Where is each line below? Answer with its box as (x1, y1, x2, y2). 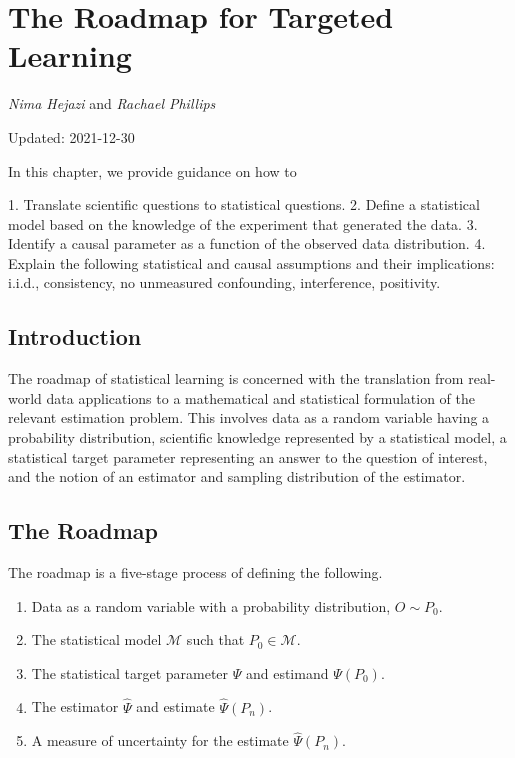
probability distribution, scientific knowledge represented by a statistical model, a (8, 427, 507, 448)
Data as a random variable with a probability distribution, (31, 595, 391, 616)
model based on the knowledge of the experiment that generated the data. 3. (8, 213, 478, 234)
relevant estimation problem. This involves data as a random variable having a (8, 407, 490, 428)
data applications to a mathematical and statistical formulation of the (46, 387, 475, 408)
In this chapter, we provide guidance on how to (8, 160, 297, 181)
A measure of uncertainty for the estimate (31, 730, 289, 751)
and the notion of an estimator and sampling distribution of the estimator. (8, 466, 466, 487)
